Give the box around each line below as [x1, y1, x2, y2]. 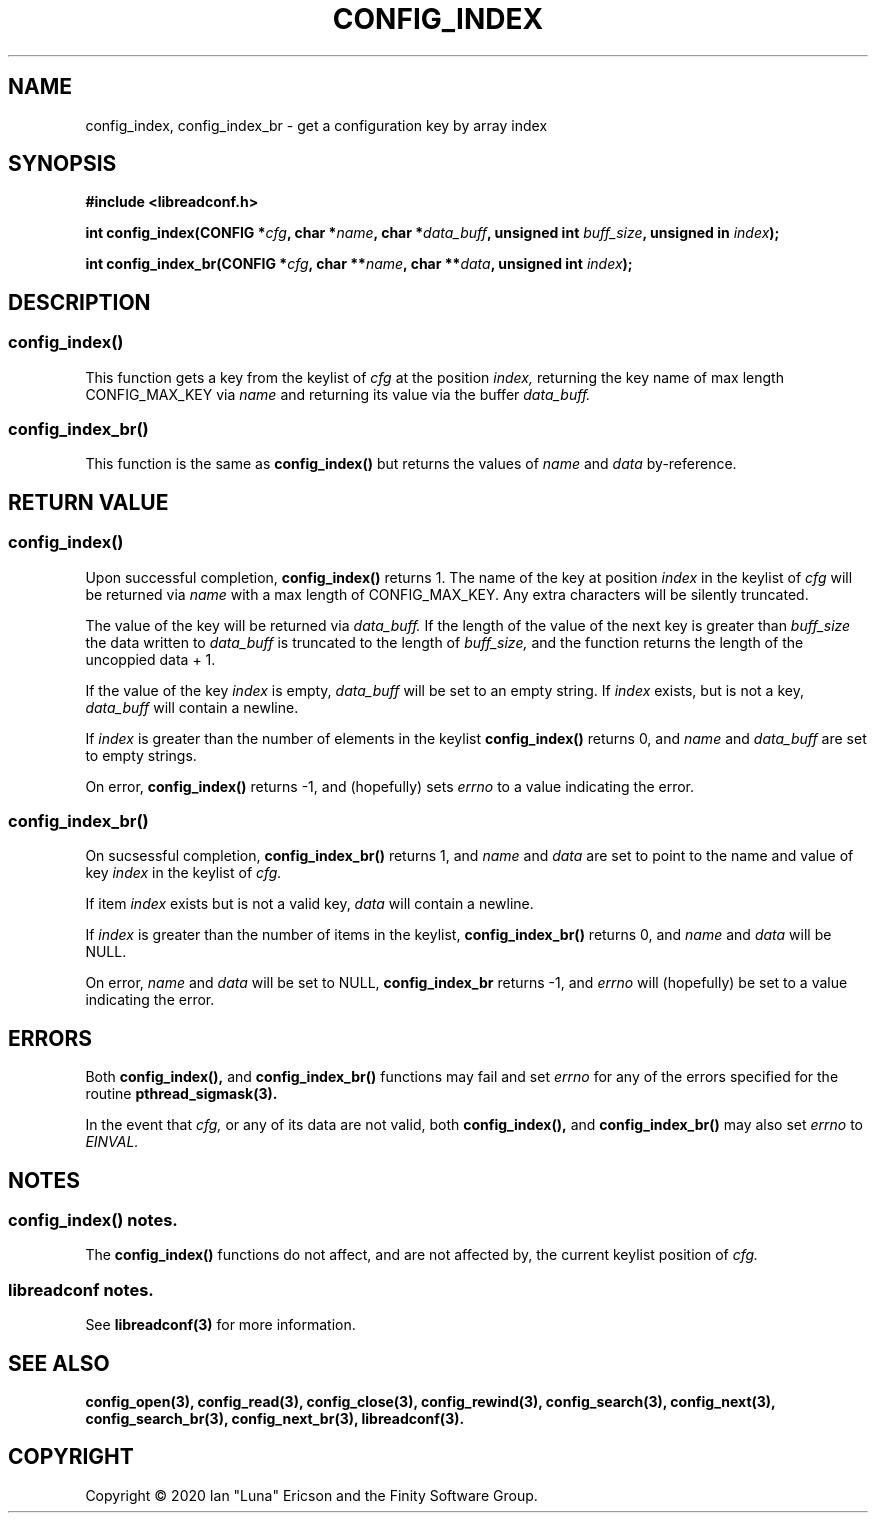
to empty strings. [85, 746, 197, 764]
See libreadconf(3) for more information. [85, 1316, 356, 1334]
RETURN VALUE [8, 489, 169, 515]
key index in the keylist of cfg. [85, 864, 282, 882]
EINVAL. [85, 1133, 139, 1151]
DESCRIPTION [8, 289, 151, 315]
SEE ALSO [8, 1350, 110, 1376]
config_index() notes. [8, 1210, 178, 1231]
